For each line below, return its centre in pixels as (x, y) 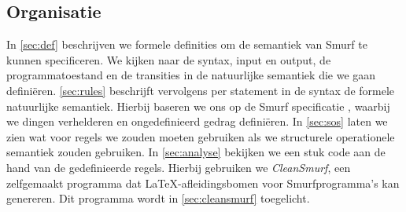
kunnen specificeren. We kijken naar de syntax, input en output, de (169, 59)
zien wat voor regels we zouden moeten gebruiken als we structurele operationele (201, 136)
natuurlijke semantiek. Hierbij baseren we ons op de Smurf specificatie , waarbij (198, 106)
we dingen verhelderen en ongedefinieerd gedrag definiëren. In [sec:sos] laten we (197, 121)
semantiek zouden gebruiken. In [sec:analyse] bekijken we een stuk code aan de (196, 152)
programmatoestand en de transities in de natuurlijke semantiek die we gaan (191, 75)
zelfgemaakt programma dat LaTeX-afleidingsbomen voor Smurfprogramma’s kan (203, 183)
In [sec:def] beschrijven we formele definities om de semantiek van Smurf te (187, 44)
